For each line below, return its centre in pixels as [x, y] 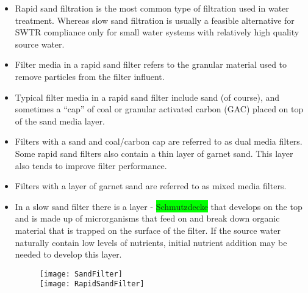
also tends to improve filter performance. [91, 165]
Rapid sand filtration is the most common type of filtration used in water [152, 8]
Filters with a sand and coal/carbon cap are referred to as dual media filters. [159, 141]
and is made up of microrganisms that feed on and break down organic [147, 218]
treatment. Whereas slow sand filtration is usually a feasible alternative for [155, 20]
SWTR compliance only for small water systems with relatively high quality [157, 32]
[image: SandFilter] [81, 274]
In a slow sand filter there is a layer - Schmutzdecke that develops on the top [159, 206]
